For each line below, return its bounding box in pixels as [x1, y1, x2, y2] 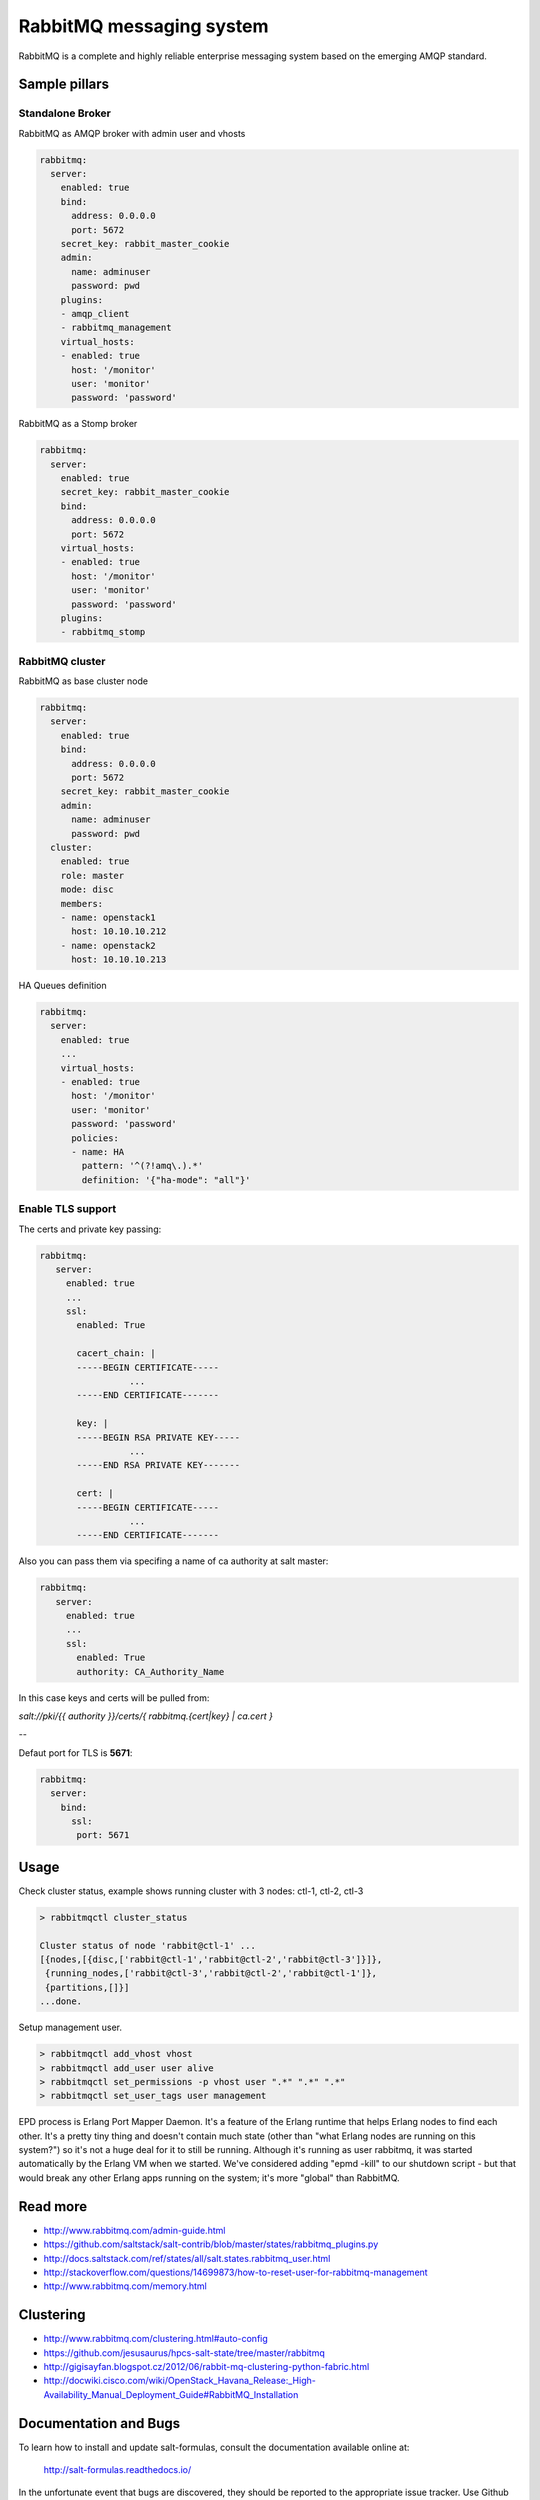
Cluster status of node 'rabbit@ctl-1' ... [39, 1940, 257, 1951]
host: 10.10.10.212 [71, 926, 167, 937]
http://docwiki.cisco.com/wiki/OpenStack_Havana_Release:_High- [43, 2375, 317, 2387]
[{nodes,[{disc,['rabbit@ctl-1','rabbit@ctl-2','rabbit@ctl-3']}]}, [39, 1953, 383, 1965]
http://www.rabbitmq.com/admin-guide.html [43, 2224, 226, 2236]
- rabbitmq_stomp [60, 626, 146, 638]
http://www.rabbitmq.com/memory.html [43, 2280, 207, 2292]
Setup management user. [18, 2021, 122, 2034]
